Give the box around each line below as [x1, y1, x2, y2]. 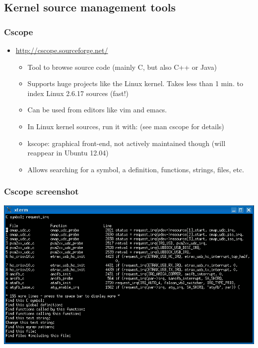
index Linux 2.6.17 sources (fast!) [27, 88, 129, 98]
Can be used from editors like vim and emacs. [27, 104, 167, 115]
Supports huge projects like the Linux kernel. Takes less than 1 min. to [27, 78, 243, 89]
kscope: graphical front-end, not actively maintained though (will [27, 138, 226, 148]
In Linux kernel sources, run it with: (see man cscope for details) [27, 121, 224, 131]
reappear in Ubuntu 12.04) [27, 148, 109, 158]
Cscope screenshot [4, 185, 79, 198]
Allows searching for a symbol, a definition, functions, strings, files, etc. [27, 164, 244, 174]
